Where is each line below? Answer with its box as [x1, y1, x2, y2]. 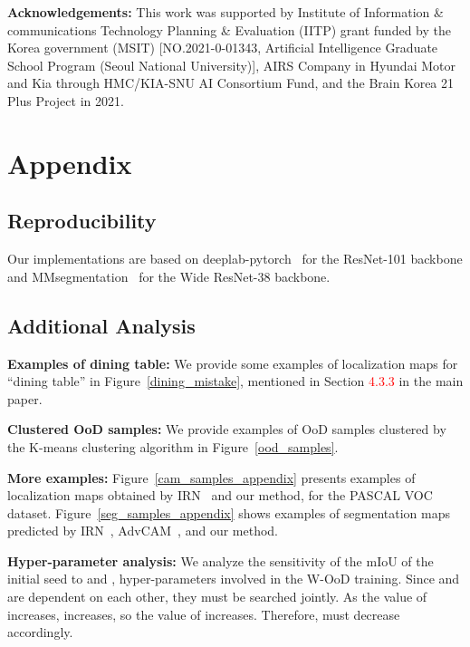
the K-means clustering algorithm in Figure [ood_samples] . [7, 437, 339, 456]
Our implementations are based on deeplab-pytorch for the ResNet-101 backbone [7, 249, 463, 268]
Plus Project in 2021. [7, 91, 124, 110]
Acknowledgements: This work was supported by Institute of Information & [7, 3, 444, 21]
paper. [7, 389, 43, 408]
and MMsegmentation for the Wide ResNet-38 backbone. [7, 266, 331, 285]
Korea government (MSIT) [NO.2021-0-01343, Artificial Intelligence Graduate [7, 38, 438, 57]
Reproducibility [7, 207, 157, 235]
